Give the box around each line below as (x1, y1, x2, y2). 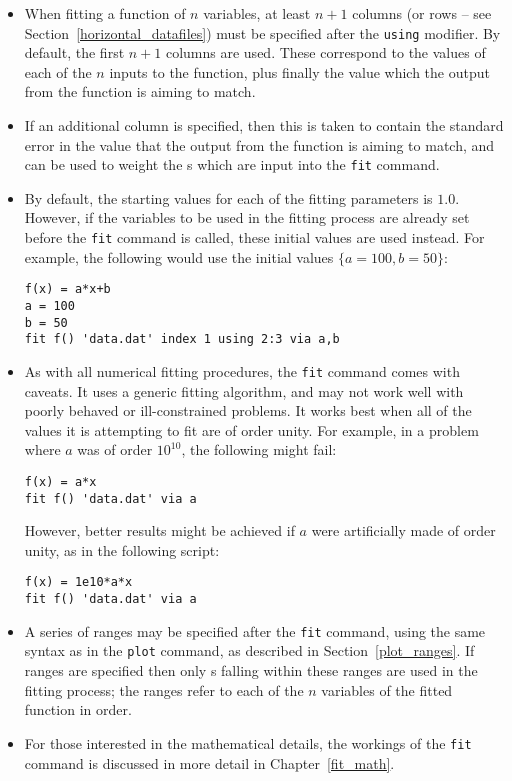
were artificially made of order (311, 520, 496, 541)
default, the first (24, 42, 125, 63)
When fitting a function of (24, 3, 186, 23)
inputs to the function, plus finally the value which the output (109, 61, 490, 82)
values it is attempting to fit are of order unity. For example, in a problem (24, 419, 479, 440)
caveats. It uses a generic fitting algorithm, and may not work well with (24, 380, 464, 401)
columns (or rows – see (352, 3, 492, 23)
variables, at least (203, 3, 311, 23)
